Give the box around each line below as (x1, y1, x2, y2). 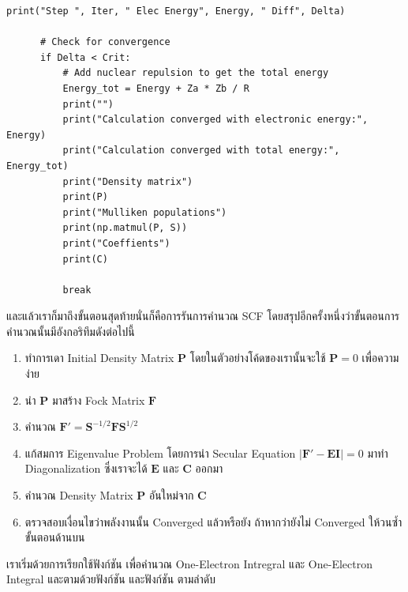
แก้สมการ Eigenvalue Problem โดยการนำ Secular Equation (24, 444, 296, 461)
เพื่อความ (361, 349, 399, 366)
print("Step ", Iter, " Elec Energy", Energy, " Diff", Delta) (6, 6, 346, 17)
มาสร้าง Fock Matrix (51, 391, 145, 408)
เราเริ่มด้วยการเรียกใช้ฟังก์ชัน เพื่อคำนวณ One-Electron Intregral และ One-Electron (6, 555, 372, 571)
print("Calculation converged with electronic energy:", (62, 114, 369, 126)
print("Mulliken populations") (62, 206, 227, 218)
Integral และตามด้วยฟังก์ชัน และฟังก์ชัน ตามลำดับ (6, 571, 215, 587)
